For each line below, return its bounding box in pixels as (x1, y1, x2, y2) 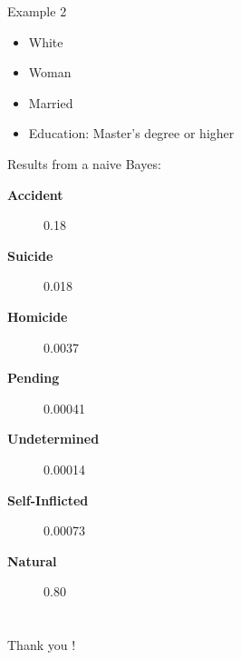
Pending (7, 368, 60, 387)
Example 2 (7, 2, 67, 20)
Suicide (7, 245, 53, 265)
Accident (7, 185, 63, 204)
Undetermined (7, 429, 100, 448)
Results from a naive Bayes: (7, 154, 161, 173)
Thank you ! (7, 635, 76, 655)
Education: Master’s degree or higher (28, 124, 235, 143)
